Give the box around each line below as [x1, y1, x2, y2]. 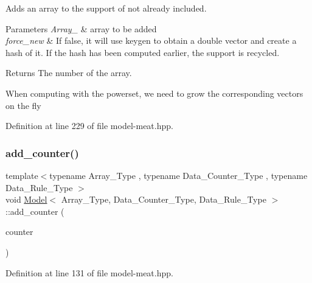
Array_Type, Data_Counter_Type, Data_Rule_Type [61, 193, 266, 206]
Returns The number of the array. [5, 66, 132, 79]
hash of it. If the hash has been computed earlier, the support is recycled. [5, 46, 280, 58]
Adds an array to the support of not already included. [5, 2, 207, 14]
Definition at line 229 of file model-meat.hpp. [5, 119, 173, 132]
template [5, 169, 38, 181]
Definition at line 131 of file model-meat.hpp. [5, 266, 173, 279]
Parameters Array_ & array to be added [5, 22, 157, 35]
